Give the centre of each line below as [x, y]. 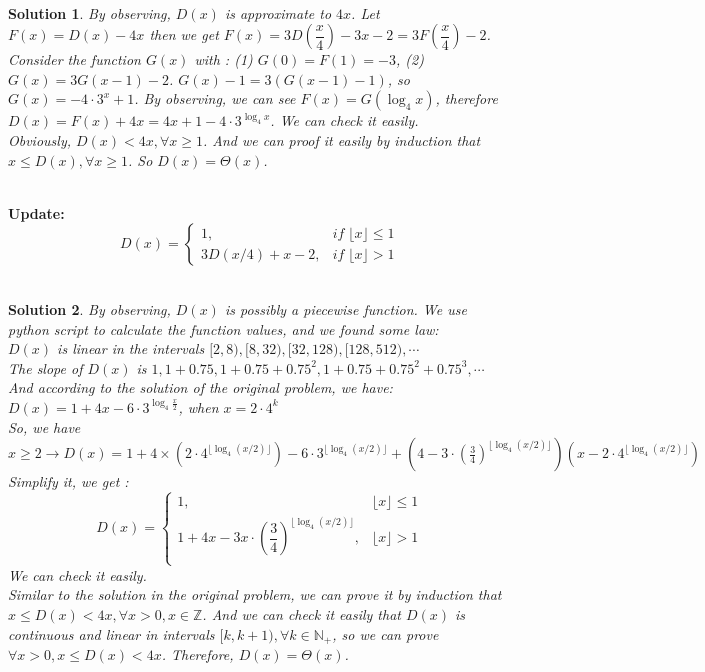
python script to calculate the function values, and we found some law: [223, 328]
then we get [184, 34]
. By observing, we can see [215, 98]
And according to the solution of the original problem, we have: [200, 387]
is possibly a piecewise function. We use [345, 308]
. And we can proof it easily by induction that [342, 139]
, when [198, 406]
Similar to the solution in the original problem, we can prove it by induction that [255, 594]
